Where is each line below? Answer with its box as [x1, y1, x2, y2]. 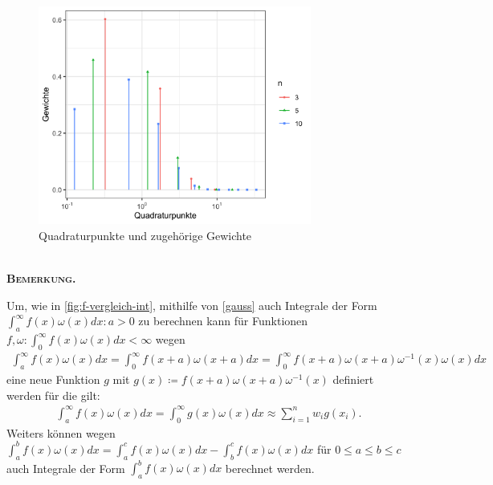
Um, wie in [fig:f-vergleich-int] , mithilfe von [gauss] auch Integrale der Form [6, 296, 377, 313]
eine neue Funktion [6, 371, 100, 388]
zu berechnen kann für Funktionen [138, 312, 308, 329]
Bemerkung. [6, 270, 76, 287]
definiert [332, 371, 374, 388]
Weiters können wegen [6, 424, 116, 441]
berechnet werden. [225, 459, 315, 476]
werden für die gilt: [6, 386, 100, 403]
